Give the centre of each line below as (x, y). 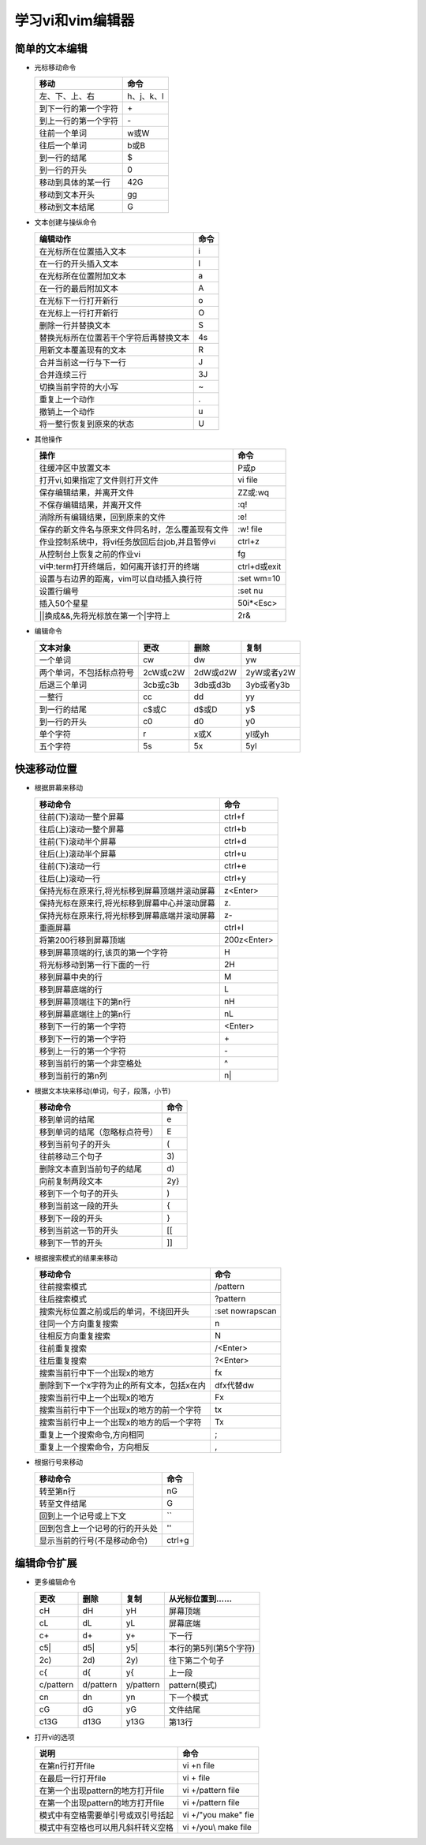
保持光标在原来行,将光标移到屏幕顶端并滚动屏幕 (127, 891)
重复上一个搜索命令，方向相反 (94, 1447)
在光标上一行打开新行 (78, 313)
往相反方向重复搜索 (75, 1336)
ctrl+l (234, 927)
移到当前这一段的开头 (78, 1205)
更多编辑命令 (55, 1582)
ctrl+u (235, 853)
